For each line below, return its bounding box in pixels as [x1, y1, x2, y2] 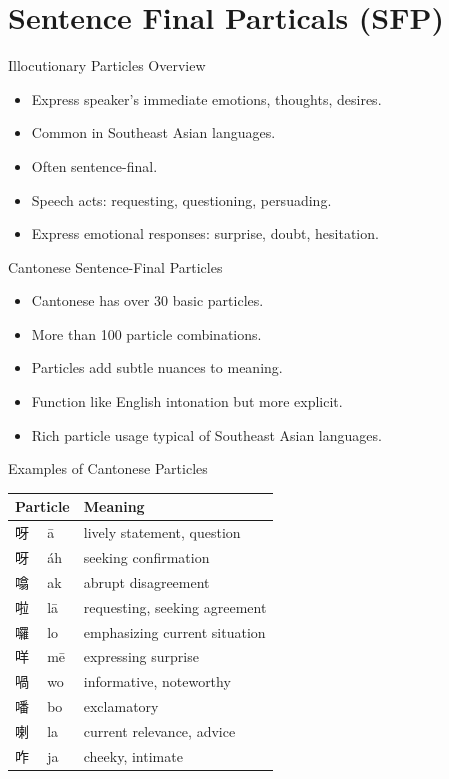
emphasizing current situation [83, 621, 266, 642]
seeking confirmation [83, 547, 210, 568]
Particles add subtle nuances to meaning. [31, 357, 283, 378]
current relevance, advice [83, 720, 236, 741]
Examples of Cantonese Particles [8, 458, 208, 479]
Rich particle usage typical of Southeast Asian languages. [31, 424, 382, 445]
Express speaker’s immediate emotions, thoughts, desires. [31, 88, 382, 109]
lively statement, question [83, 522, 241, 543]
